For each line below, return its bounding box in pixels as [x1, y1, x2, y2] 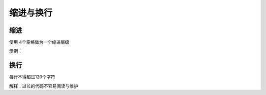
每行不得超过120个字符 [9, 74, 56, 80]
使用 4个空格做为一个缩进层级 [9, 39, 69, 45]
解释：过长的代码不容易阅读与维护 [9, 83, 78, 89]
